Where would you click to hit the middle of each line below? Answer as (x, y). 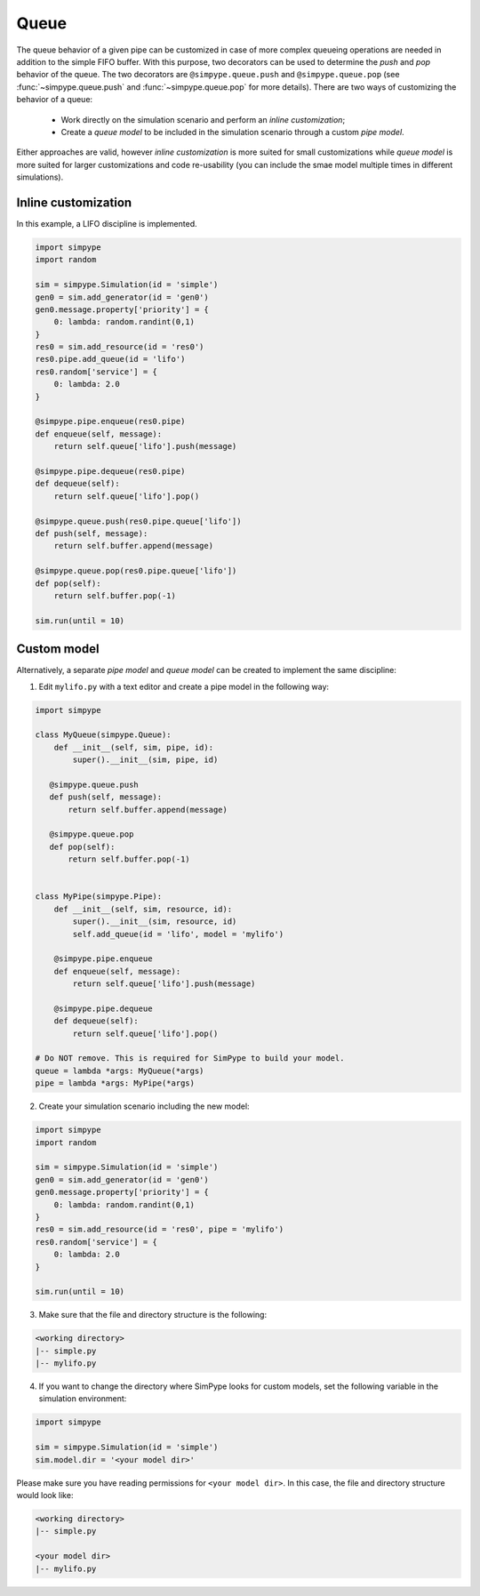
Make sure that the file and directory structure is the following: (152, 1315)
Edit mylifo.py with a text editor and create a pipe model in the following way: (184, 686)
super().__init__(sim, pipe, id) (145, 760)
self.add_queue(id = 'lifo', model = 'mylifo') (178, 934)
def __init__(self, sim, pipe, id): (133, 747)
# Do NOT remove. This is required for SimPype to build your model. (190, 1059)
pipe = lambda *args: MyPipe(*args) (115, 1083)
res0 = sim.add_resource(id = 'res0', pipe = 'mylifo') (160, 1230)
